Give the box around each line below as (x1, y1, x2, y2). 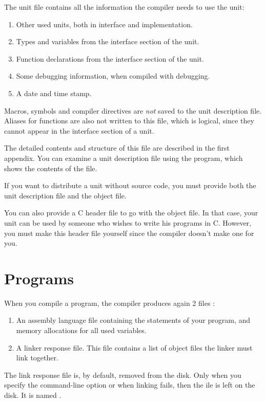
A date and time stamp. (16, 87, 92, 98)
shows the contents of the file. (4, 162, 97, 173)
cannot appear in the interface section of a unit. (4, 125, 154, 136)
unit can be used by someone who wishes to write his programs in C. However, (4, 217, 252, 228)
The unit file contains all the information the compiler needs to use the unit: (4, 2, 244, 12)
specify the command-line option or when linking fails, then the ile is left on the (4, 379, 255, 390)
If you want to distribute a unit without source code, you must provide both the (4, 180, 256, 191)
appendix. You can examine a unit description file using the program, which (4, 152, 243, 163)
